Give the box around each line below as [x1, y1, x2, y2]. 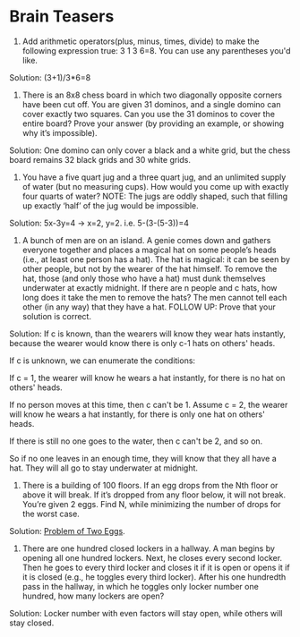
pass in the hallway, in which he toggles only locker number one [21, 581, 260, 591]
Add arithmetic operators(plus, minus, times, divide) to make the [21, 36, 260, 47]
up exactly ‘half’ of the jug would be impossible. [21, 200, 199, 211]
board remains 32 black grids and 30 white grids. [9, 154, 191, 165]
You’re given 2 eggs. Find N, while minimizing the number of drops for [21, 498, 281, 509]
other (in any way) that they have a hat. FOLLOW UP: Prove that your [21, 302, 276, 312]
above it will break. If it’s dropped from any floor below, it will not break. [21, 489, 287, 500]
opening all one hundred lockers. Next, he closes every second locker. [21, 552, 283, 563]
